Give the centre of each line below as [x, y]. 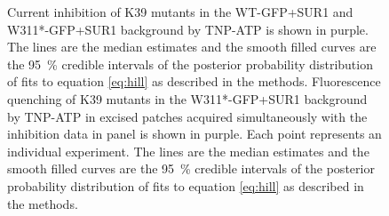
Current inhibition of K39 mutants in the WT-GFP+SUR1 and [180, 12]
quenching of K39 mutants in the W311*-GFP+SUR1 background [187, 98]
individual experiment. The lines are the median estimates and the [188, 151]
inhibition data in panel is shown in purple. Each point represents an [194, 134]
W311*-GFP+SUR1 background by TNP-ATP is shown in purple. [188, 29]
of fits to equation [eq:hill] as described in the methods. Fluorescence [194, 81]
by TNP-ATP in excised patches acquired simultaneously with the [187, 116]
